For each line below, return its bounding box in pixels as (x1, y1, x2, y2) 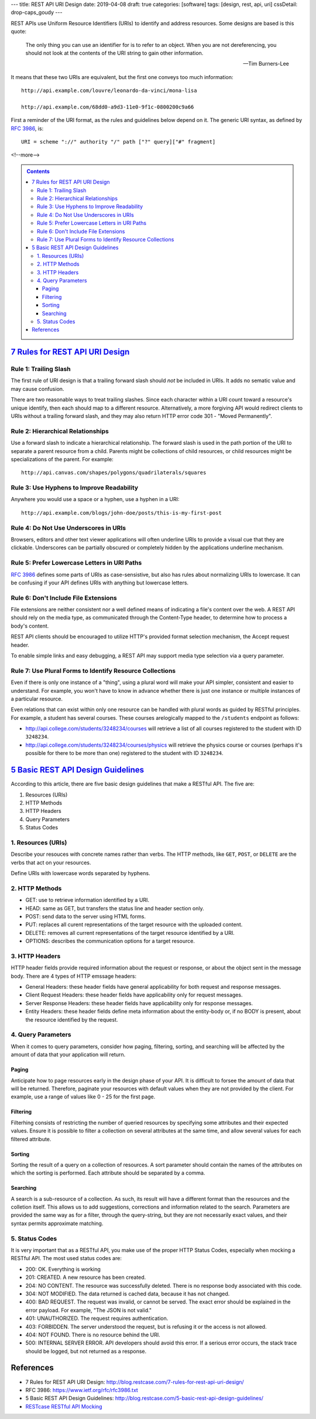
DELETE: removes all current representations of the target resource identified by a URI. (25, 929, 235, 936)
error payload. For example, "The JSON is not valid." (25, 1306, 152, 1313)
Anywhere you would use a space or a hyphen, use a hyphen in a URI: (11, 496, 180, 503)
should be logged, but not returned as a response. (25, 1347, 147, 1355)
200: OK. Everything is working (25, 1265, 101, 1272)
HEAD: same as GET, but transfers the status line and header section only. (25, 904, 204, 911)
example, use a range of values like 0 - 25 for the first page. (11, 1093, 156, 1100)
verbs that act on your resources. (11, 859, 91, 866)
